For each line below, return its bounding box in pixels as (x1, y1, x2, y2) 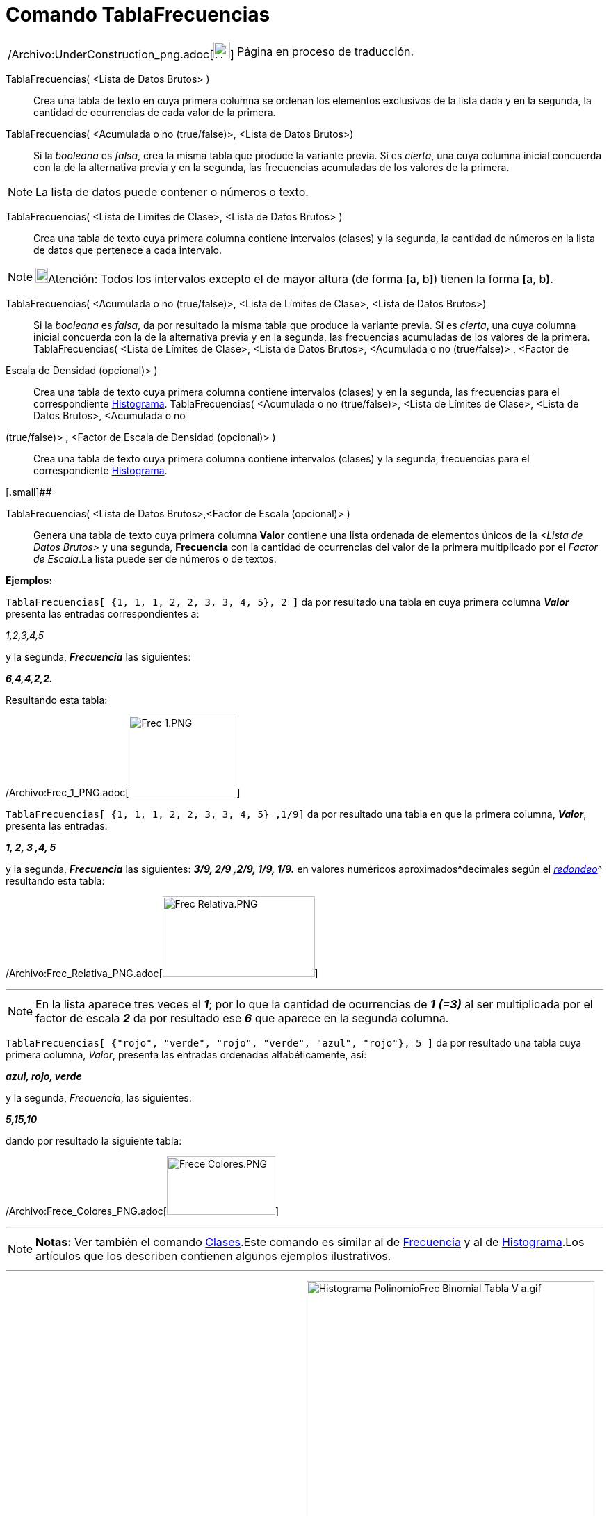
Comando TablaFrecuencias (6, 3, 270, 26)
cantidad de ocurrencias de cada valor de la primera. (33, 106, 276, 118)
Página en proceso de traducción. (236, 44, 414, 58)
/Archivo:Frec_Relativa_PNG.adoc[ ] (6, 967, 318, 979)
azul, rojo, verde (6, 1070, 82, 1082)
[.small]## (6, 485, 52, 498)
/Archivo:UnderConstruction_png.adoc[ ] (8, 47, 234, 61)
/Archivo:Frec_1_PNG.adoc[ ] (6, 786, 241, 798)
